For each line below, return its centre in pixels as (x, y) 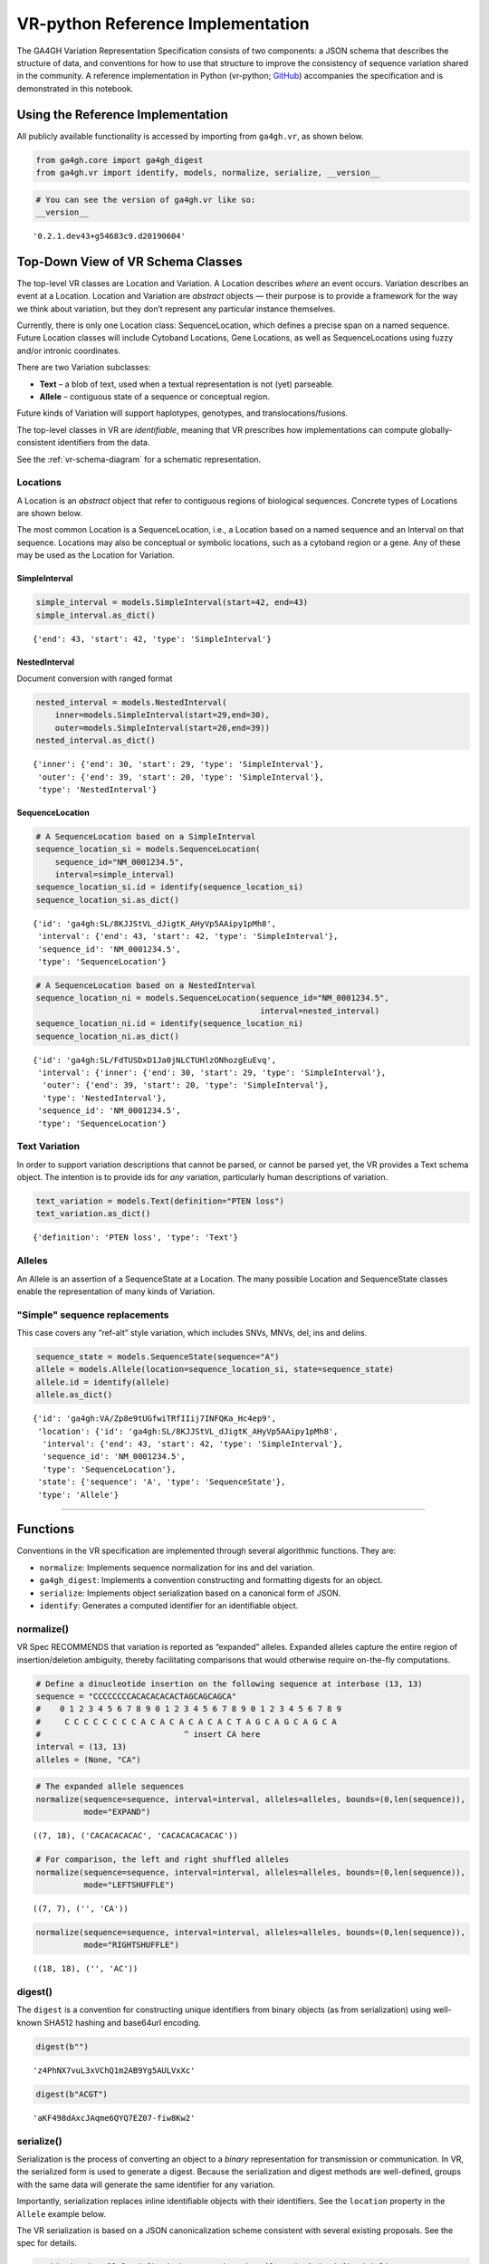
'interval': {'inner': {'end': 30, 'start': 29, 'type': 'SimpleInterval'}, (212, 1072)
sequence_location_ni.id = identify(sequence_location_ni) (169, 1024)
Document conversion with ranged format (95, 678)
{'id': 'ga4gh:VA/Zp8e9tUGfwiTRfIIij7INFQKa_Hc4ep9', (154, 1419)
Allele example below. (61, 2213)
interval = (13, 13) (81, 1747)
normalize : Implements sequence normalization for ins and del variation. (177, 1568)
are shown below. (50, 513)
